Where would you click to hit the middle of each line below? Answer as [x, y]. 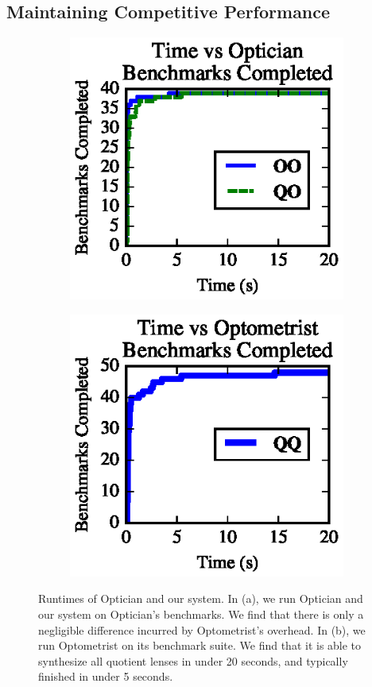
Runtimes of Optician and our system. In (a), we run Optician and [201, 598]
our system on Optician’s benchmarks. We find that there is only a [201, 614]
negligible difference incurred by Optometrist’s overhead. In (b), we [202, 629]
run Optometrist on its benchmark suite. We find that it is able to [200, 645]
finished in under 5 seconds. [106, 676]
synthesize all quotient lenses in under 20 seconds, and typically [193, 660]
